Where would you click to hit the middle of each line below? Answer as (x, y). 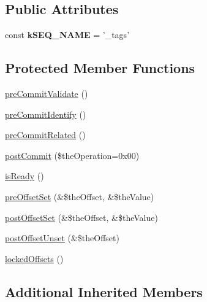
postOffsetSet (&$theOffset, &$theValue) (81, 217)
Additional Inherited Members (104, 291)
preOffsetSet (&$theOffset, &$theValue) (80, 196)
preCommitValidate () (47, 93)
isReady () (24, 176)
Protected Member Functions (100, 68)
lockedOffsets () (34, 258)
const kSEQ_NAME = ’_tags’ (67, 35)
